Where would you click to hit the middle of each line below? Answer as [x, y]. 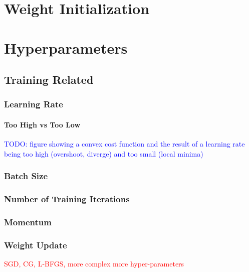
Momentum [28, 222]
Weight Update [36, 245]
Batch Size [26, 176]
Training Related [49, 80]
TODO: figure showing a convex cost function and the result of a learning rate [124, 144]
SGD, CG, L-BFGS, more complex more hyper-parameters [94, 264]
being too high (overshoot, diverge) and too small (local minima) [104, 153]
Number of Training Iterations [67, 199]
